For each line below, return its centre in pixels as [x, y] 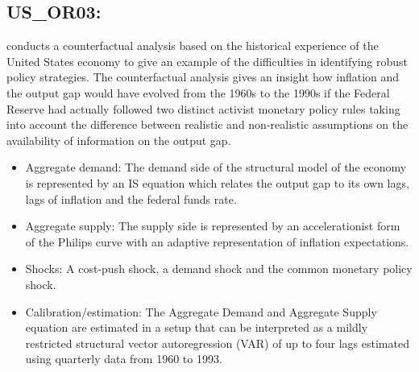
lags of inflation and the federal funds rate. [131, 198]
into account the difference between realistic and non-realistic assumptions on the [207, 124]
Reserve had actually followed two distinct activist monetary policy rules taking [203, 108]
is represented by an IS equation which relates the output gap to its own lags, [217, 182]
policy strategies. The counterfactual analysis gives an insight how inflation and [203, 77]
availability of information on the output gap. [119, 140]
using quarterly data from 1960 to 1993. [124, 359]
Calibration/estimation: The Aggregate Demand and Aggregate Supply [201, 311]
